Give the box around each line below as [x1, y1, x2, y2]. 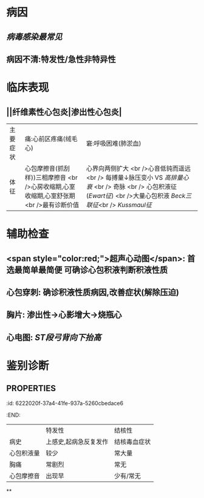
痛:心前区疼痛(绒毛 [24, 134, 78, 143]
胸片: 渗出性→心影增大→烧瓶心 [6, 310, 123, 320]
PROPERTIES [6, 383, 56, 394]
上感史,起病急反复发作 [46, 437, 109, 446]
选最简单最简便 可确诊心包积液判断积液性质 [6, 265, 168, 275]
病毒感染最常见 [6, 32, 63, 42]
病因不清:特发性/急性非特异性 [6, 54, 117, 64]
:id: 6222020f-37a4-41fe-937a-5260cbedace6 [6, 399, 123, 407]
